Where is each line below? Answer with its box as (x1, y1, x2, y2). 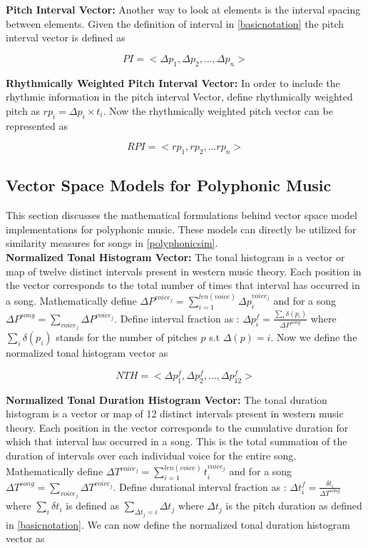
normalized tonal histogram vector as (6, 345, 168, 360)
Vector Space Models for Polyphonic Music (6, 174, 332, 196)
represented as (6, 118, 68, 133)
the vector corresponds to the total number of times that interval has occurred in (6, 278, 360, 293)
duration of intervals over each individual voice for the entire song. (6, 448, 297, 463)
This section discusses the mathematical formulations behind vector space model (6, 208, 357, 223)
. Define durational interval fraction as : (113, 479, 287, 494)
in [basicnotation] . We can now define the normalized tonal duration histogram (6, 517, 350, 532)
